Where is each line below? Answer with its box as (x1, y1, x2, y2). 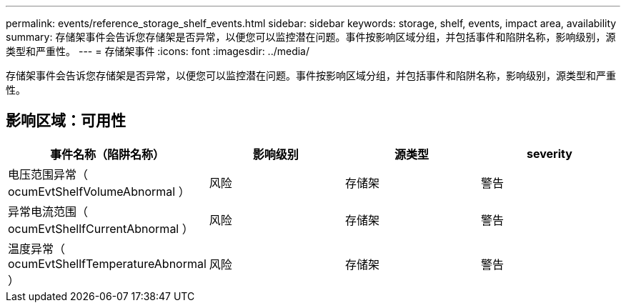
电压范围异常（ (8, 167, 89, 182)
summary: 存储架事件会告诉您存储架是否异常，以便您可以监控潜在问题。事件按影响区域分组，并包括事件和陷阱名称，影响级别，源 (6, 31, 616, 43)
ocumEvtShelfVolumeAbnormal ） (8, 184, 190, 199)
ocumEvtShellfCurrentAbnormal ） (8, 221, 194, 236)
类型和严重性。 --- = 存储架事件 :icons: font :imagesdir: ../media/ (6, 45, 310, 57)
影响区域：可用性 (6, 111, 126, 130)
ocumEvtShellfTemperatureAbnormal (8, 256, 207, 271)
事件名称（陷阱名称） (49, 146, 164, 162)
